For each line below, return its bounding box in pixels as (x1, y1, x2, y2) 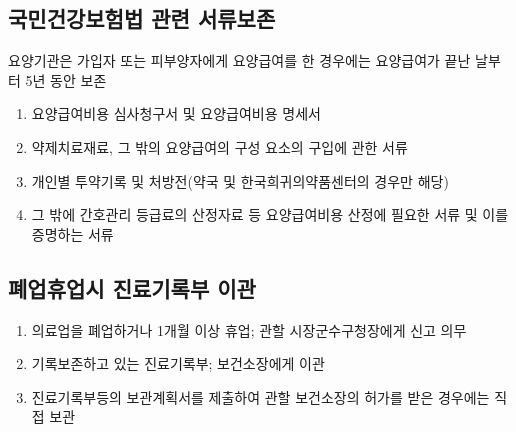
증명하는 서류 (31, 223, 114, 244)
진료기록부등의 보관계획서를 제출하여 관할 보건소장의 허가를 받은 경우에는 (31, 386, 490, 407)
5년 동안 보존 (25, 69, 107, 90)
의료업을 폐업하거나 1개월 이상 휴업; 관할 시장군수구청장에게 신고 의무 (31, 319, 467, 340)
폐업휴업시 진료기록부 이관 (8, 272, 256, 303)
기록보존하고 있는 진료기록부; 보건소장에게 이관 (31, 353, 325, 374)
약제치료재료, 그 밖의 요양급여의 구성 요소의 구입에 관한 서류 (31, 136, 408, 157)
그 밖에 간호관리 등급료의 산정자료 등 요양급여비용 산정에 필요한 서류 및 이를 (31, 204, 509, 225)
